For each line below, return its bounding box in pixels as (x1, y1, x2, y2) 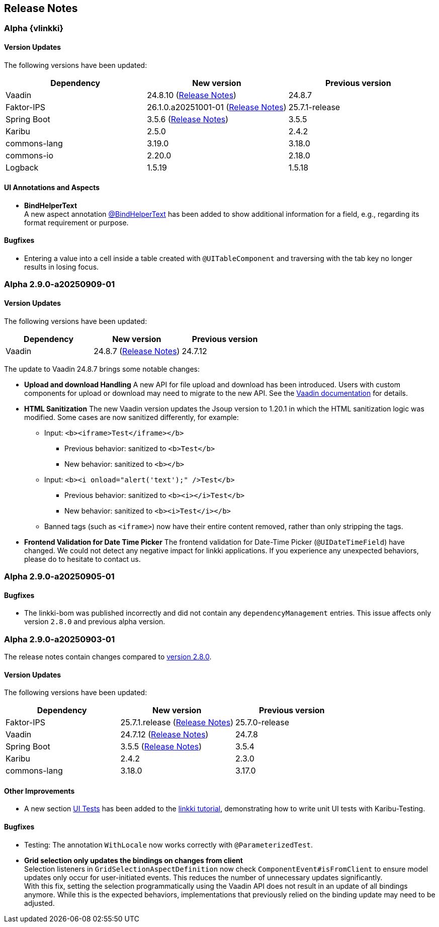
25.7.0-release (235, 717, 290, 728)
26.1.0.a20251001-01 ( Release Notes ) (147, 102, 287, 112)
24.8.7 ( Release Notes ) (94, 346, 180, 356)
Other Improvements (4, 786, 75, 795)
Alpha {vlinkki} (4, 23, 64, 34)
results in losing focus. (24, 263, 99, 272)
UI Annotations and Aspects (4, 183, 100, 192)
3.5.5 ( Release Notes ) (120, 741, 202, 752)
